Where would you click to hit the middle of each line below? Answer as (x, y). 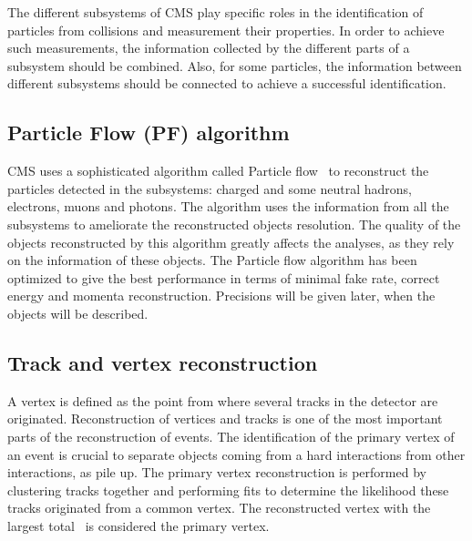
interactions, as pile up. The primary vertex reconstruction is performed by (217, 472)
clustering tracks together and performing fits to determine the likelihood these (228, 490)
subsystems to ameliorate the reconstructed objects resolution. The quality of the (234, 224)
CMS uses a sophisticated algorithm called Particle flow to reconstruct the (218, 171)
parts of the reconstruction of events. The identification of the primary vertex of (231, 436)
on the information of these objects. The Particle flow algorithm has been (212, 260)
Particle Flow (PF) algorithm (149, 133)
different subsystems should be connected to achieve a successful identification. (227, 83)
